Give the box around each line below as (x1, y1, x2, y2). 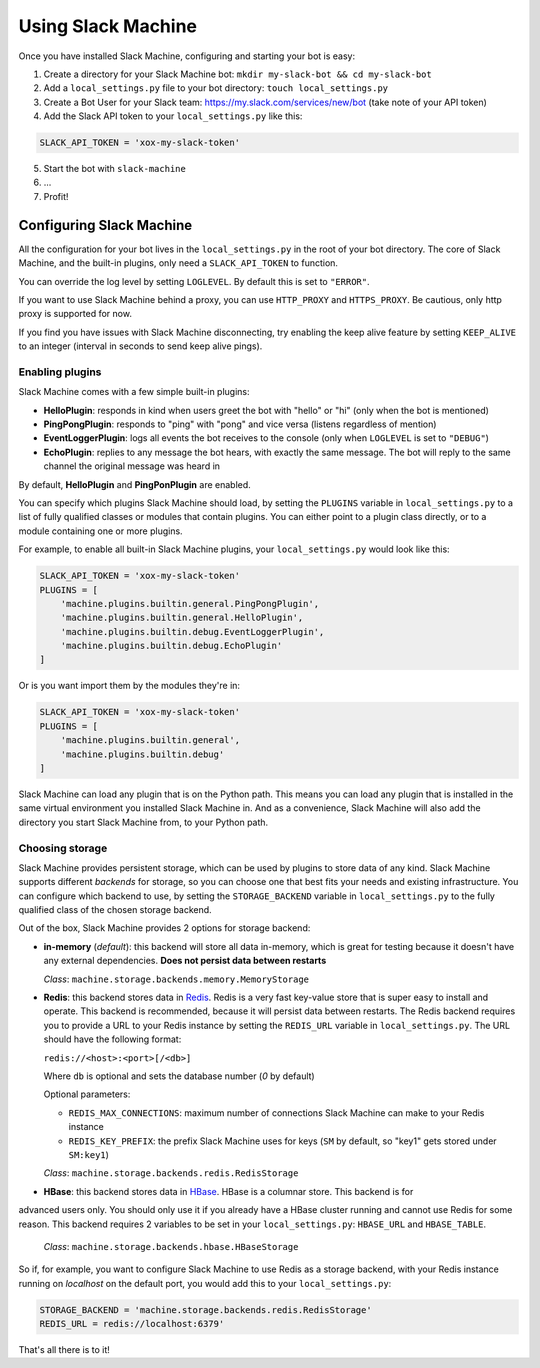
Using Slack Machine (18, 15, 197, 37)
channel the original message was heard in (43, 460, 220, 472)
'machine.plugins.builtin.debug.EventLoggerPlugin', (60, 626, 325, 637)
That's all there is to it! (18, 1344, 110, 1356)
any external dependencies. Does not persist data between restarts (43, 955, 327, 967)
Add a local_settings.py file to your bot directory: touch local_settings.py (43, 82, 389, 94)
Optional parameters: (43, 1088, 131, 1100)
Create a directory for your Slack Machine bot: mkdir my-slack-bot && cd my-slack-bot (43, 68, 432, 80)
